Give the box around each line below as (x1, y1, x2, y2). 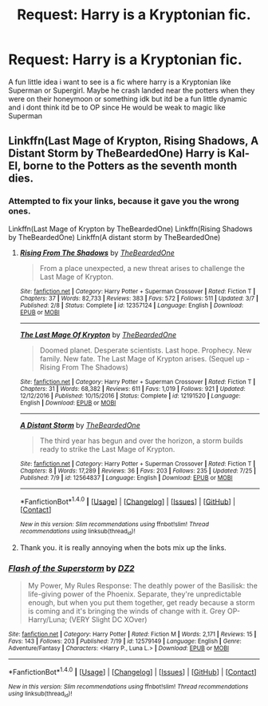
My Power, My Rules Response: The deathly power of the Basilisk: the (27, 580, 258, 590)
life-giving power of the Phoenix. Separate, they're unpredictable (27, 589, 242, 599)
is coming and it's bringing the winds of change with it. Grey (27, 606, 226, 616)
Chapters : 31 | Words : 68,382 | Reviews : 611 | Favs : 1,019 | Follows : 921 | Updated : (19, 385, 246, 393)
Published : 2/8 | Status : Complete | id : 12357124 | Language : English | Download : (19, 301, 243, 309)
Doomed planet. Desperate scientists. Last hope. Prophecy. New (39, 345, 252, 355)
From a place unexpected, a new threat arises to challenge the (39, 263, 246, 273)
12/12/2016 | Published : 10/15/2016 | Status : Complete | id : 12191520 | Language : (19, 392, 241, 400)
